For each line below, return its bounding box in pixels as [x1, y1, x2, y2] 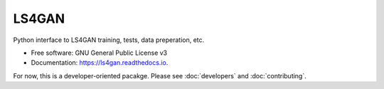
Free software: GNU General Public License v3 [31, 48, 168, 57]
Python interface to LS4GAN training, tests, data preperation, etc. [13, 36, 205, 44]
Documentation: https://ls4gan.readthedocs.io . [31, 58, 169, 67]
